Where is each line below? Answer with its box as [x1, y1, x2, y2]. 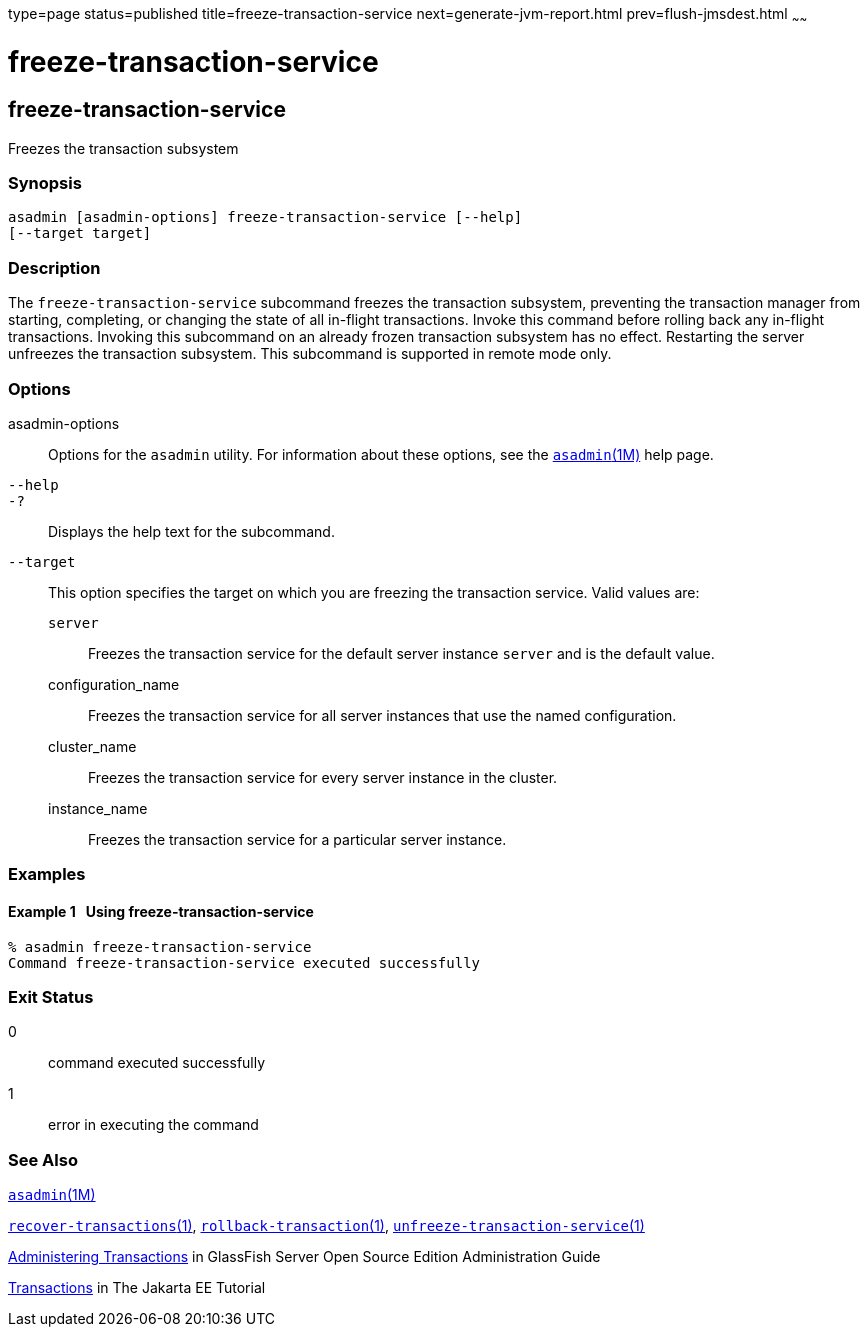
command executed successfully [48, 1054, 266, 1072]
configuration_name [48, 675, 180, 693]
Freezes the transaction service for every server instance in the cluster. [88, 768, 558, 786]
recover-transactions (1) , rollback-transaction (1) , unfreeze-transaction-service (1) [8, 1217, 645, 1235]
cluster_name [48, 737, 137, 755]
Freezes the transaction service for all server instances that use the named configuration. [88, 706, 677, 724]
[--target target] [8, 225, 152, 242]
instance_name [48, 799, 148, 817]
